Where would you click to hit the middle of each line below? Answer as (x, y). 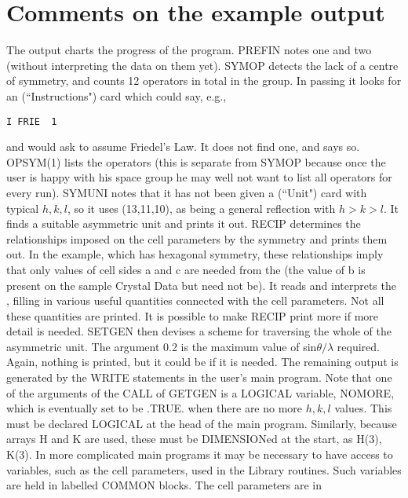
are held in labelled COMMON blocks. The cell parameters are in (164, 485)
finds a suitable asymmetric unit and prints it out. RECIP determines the (184, 223)
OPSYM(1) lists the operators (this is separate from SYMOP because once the (196, 161)
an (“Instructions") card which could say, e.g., (117, 95)
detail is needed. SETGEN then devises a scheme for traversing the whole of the (199, 331)
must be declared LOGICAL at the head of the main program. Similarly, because (202, 423)
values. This (363, 408)
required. (358, 346)
